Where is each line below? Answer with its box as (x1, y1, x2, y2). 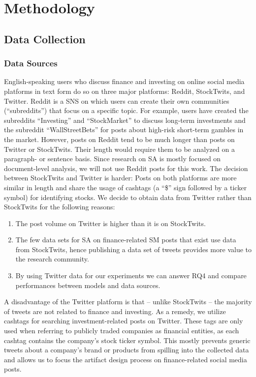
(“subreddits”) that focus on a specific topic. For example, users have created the (4, 105, 249, 116)
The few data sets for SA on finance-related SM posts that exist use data (15, 234, 236, 245)
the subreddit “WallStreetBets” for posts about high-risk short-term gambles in (4, 124, 244, 135)
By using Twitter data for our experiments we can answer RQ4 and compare (15, 270, 247, 281)
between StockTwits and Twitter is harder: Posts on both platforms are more (4, 173, 237, 183)
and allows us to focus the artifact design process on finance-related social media (4, 354, 247, 364)
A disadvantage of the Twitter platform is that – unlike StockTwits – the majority (4, 296, 252, 307)
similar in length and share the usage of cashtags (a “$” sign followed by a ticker (4, 182, 247, 192)
